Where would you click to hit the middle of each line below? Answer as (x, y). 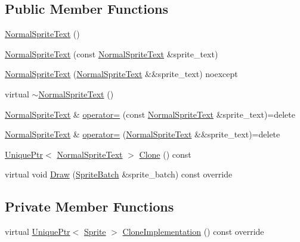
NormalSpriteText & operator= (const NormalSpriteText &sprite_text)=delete (150, 114)
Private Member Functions (89, 206)
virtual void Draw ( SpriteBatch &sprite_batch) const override (119, 174)
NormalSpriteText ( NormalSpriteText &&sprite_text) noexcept (121, 74)
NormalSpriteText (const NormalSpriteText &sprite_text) (112, 53)
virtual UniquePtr (38, 232)
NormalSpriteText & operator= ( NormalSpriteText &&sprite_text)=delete (143, 134)
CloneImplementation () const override (193, 232)
